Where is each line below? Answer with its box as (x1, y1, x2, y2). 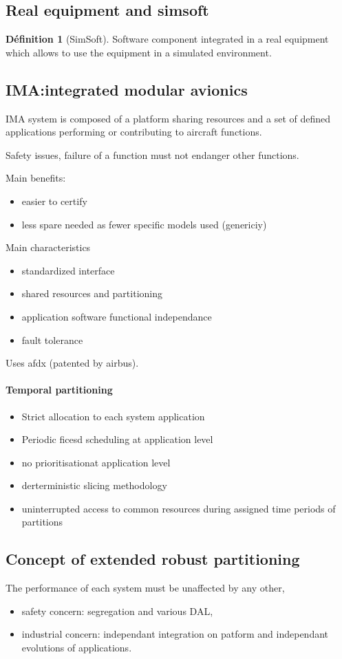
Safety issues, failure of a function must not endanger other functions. (6, 147, 299, 162)
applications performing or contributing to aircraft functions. (6, 125, 262, 139)
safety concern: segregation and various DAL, (21, 603, 213, 618)
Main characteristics (6, 240, 91, 255)
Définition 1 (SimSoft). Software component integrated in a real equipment (6, 32, 329, 46)
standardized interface (21, 263, 115, 277)
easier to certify (21, 193, 87, 208)
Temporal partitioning (6, 382, 113, 397)
